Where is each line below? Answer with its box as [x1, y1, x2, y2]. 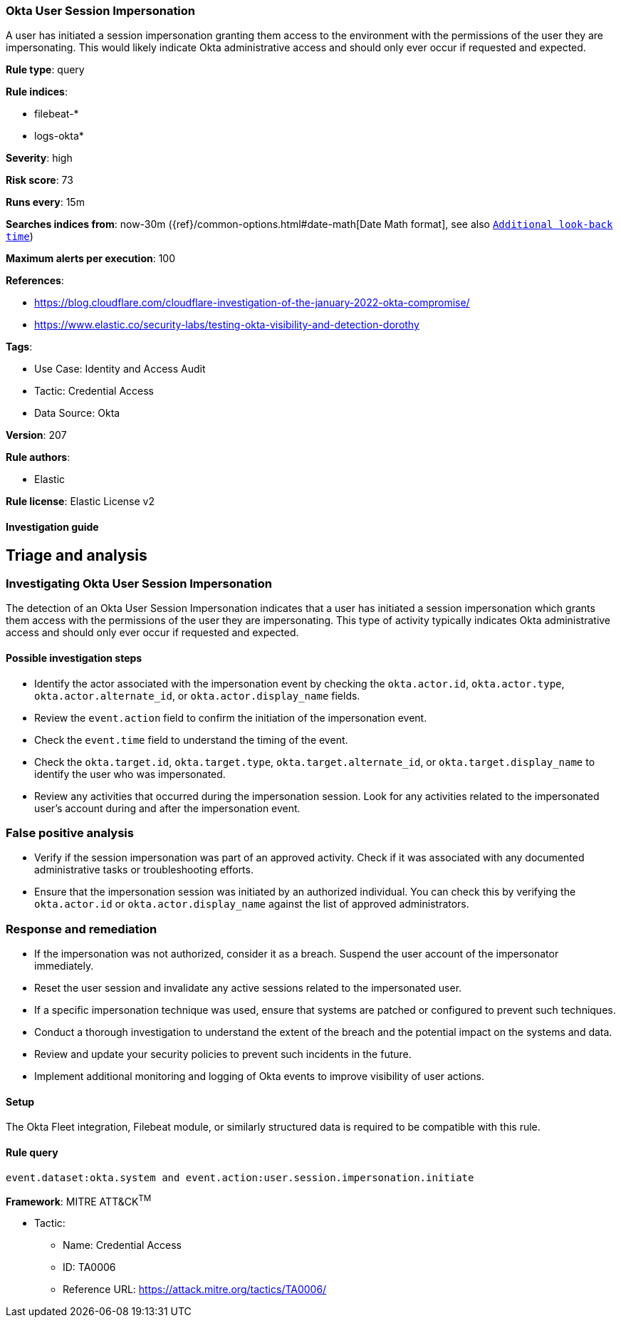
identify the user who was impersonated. [34, 767, 226, 780]
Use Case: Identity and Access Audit [34, 363, 206, 375]
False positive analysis [6, 825, 134, 840]
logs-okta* [34, 130, 84, 142]
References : [6, 274, 64, 287]
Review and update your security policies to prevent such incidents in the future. [34, 1048, 412, 1061]
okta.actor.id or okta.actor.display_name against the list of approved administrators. [34, 898, 469, 910]
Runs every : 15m [6, 196, 85, 209]
